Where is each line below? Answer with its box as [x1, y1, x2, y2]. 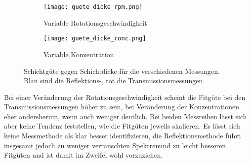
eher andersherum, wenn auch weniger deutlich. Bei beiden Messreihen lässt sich [4, 111, 247, 121]
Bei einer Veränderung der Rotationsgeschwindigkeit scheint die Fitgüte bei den [4, 92, 246, 102]
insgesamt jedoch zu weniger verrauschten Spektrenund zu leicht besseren [4, 140, 226, 150]
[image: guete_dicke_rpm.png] [43, 3, 143, 10]
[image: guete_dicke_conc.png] [43, 35, 146, 42]
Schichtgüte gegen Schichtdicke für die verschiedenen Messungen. [24, 65, 220, 76]
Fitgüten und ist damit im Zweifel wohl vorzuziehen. [4, 150, 163, 160]
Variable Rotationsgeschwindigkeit [43, 17, 147, 28]
